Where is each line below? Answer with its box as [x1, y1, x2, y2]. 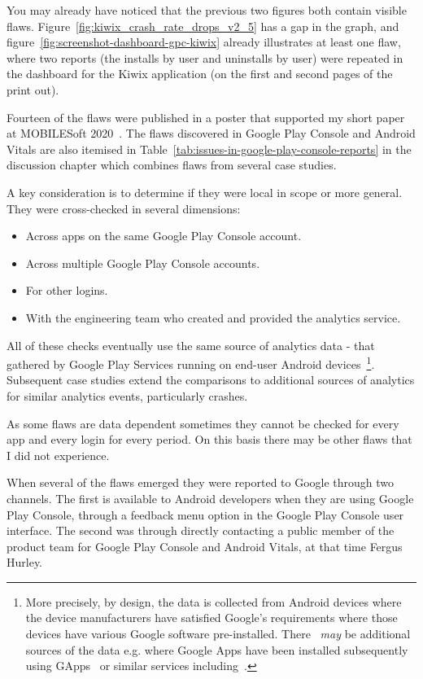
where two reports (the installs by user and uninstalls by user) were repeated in [7, 49, 403, 66]
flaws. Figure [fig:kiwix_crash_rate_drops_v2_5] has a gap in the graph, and [7, 17, 399, 34]
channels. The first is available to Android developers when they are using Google [7, 489, 414, 506]
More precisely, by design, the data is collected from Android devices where [25, 593, 402, 610]
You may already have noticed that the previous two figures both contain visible [7, 2, 407, 18]
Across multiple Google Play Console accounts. [25, 254, 260, 271]
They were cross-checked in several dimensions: [7, 199, 241, 217]
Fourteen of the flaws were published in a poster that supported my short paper [7, 108, 405, 125]
